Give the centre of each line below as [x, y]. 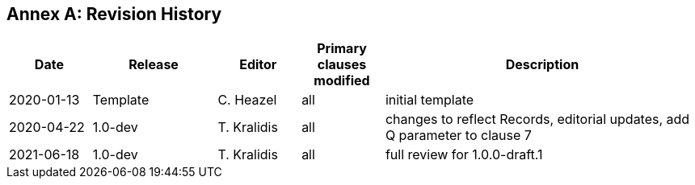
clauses [342, 65]
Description [542, 65]
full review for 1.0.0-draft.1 [464, 155]
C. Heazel [247, 100]
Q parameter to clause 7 [458, 136]
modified [342, 81]
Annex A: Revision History [114, 14]
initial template [430, 100]
